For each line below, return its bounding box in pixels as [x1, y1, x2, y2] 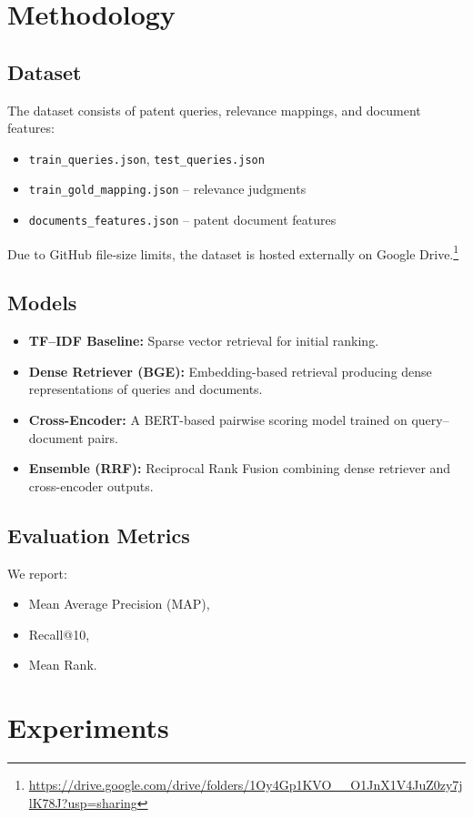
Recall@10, [28, 624, 90, 643]
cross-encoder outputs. [28, 476, 154, 495]
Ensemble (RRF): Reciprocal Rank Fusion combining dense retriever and [28, 459, 451, 478]
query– [411, 409, 449, 429]
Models [7, 288, 77, 317]
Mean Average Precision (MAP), [28, 594, 210, 613]
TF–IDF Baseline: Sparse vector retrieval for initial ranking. [28, 331, 379, 350]
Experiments [7, 709, 169, 746]
